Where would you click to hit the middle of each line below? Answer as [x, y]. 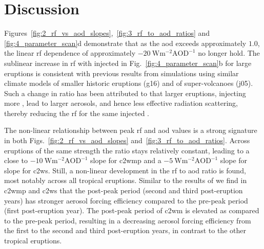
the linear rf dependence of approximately [70, 53]
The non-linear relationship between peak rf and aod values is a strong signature [131, 130]
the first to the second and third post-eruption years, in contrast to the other [125, 230]
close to [16, 160]
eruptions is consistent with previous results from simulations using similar [121, 73]
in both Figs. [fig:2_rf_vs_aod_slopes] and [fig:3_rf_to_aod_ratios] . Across [127, 140]
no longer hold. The [229, 53]
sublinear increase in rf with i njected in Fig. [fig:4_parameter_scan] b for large [128, 63]
